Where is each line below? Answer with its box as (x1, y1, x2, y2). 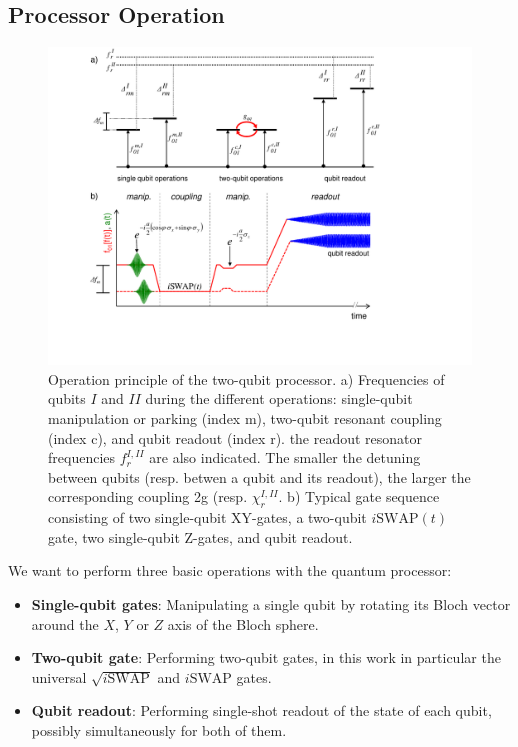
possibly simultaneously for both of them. (31, 719, 287, 740)
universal (31, 666, 87, 687)
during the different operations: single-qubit (145, 388, 413, 409)
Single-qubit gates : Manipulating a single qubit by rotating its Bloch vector (31, 593, 511, 614)
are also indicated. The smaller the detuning (149, 447, 421, 468)
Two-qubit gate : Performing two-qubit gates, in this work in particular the (31, 647, 501, 668)
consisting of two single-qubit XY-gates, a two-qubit (48, 507, 367, 528)
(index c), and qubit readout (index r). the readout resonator (48, 427, 423, 448)
